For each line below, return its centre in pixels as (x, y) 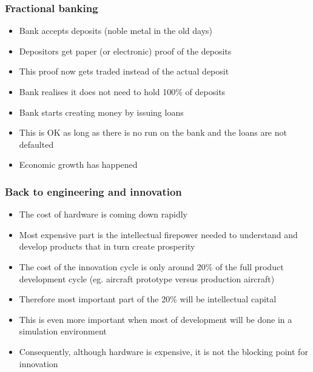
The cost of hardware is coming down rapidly (103, 214)
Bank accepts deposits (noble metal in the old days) (116, 31)
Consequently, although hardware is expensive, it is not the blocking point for (163, 351)
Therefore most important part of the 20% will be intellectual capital (148, 299)
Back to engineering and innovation (93, 191)
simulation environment (63, 331)
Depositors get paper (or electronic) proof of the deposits (125, 51)
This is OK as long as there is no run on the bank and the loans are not (153, 132)
